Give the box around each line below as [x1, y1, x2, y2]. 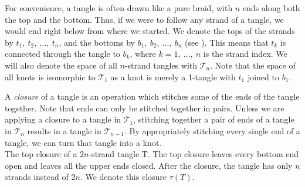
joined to [247, 70, 279, 83]
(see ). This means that [185, 36, 269, 48]
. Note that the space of [210, 59, 296, 71]
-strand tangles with [124, 59, 198, 71]
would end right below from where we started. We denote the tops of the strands [5, 25, 295, 37]
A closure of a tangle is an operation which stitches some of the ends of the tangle [5, 90, 300, 103]
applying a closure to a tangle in [5, 113, 121, 125]
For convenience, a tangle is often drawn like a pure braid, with [5, 2, 233, 13]
